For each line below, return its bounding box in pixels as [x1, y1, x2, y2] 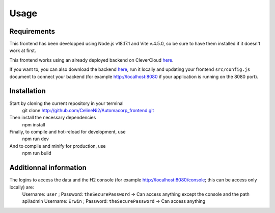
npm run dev [22, 136, 49, 142]
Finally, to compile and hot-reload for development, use [9, 129, 126, 135]
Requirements [9, 27, 56, 36]
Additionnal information [9, 164, 87, 172]
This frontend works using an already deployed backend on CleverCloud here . [9, 57, 174, 63]
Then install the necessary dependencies [9, 115, 96, 121]
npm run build [22, 150, 52, 156]
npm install [22, 121, 45, 127]
